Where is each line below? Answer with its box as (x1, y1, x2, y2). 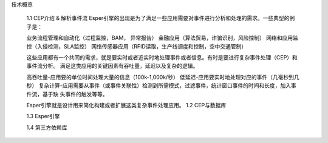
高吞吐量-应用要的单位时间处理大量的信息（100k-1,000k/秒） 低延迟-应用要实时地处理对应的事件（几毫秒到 (26, 73, 295, 81)
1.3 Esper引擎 (26, 113, 60, 120)
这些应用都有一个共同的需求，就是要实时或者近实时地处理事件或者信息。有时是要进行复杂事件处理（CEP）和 (26, 53, 298, 61)
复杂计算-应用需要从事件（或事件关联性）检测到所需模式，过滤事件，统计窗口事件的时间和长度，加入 (38, 82, 292, 89)
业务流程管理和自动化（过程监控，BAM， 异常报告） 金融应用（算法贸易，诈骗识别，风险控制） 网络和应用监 (26, 34, 299, 42)
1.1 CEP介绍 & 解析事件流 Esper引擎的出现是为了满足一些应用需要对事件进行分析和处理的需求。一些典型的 (26, 15, 290, 22)
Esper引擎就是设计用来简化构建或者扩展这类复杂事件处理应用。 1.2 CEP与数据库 (26, 101, 227, 108)
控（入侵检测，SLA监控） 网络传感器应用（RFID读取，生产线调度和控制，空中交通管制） (26, 42, 247, 50)
